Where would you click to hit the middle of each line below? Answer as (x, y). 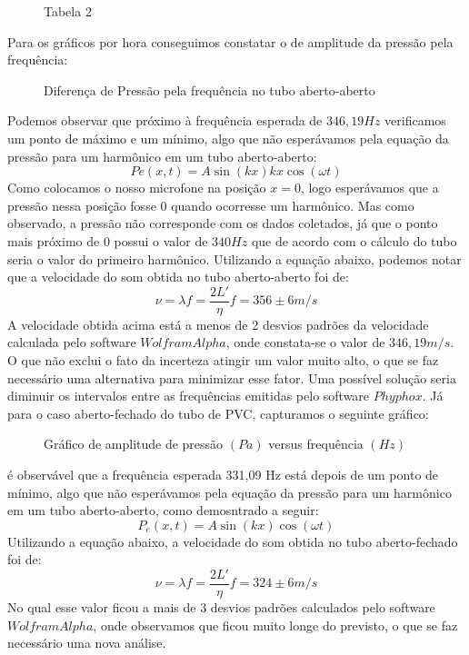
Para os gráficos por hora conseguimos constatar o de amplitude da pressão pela (230, 41)
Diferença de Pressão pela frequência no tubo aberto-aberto (210, 89)
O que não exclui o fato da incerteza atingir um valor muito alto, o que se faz (223, 359)
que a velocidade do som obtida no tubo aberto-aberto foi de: (178, 277)
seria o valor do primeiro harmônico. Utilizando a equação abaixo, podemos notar (234, 258)
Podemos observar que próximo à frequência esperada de (165, 120)
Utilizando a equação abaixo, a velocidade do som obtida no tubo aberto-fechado (233, 541)
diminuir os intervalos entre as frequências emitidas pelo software (189, 396)
